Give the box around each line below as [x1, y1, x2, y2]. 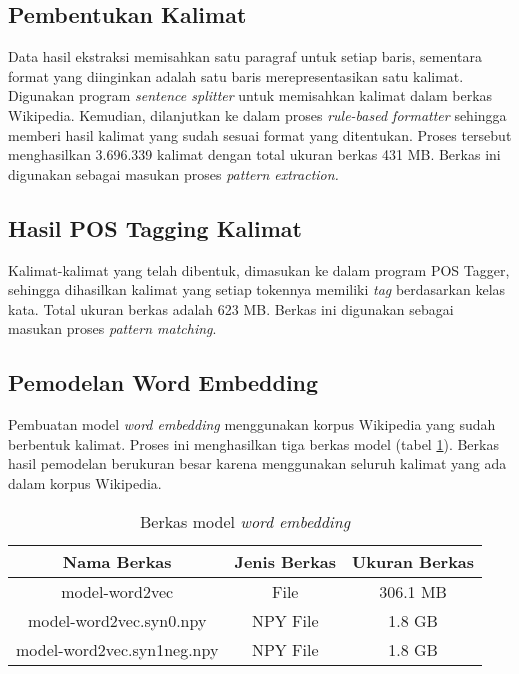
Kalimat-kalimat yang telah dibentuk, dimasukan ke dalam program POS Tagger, [8, 259, 510, 280]
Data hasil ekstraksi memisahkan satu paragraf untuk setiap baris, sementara [8, 46, 482, 67]
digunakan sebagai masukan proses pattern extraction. [8, 163, 339, 184]
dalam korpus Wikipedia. [8, 472, 162, 493]
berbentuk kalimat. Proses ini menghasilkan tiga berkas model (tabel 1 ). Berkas [8, 433, 499, 454]
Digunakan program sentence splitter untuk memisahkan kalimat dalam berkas [8, 85, 493, 106]
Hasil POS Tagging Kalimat [8, 212, 302, 243]
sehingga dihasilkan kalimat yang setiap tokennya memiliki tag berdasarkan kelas [8, 279, 506, 300]
